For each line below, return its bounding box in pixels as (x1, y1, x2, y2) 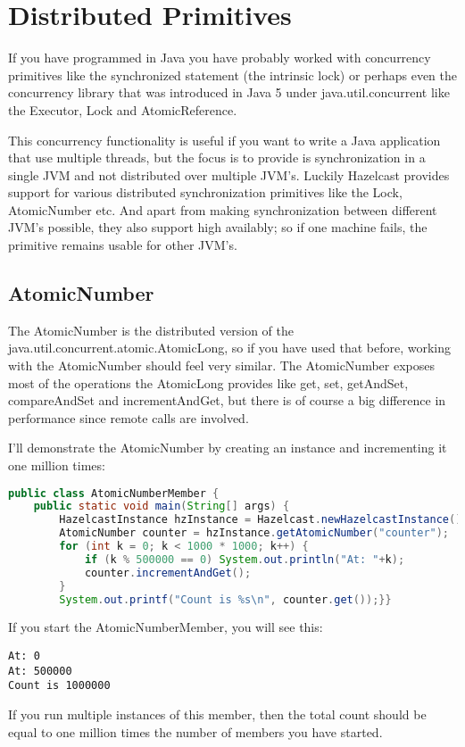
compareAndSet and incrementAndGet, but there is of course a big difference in (8, 391, 446, 410)
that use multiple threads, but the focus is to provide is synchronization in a (8, 148, 426, 167)
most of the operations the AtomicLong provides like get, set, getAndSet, (8, 373, 409, 392)
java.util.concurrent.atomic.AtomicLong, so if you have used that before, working (8, 338, 451, 357)
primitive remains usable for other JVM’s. (8, 236, 237, 254)
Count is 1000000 (8, 679, 111, 693)
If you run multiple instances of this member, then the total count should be (8, 705, 427, 724)
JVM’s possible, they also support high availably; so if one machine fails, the (8, 218, 428, 237)
